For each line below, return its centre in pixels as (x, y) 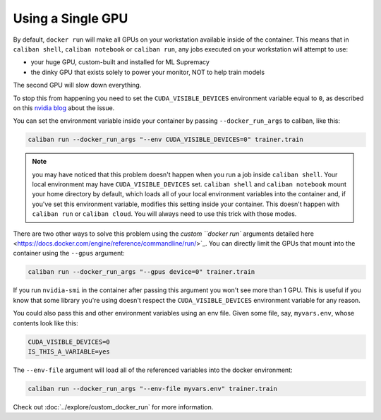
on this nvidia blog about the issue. (64, 108)
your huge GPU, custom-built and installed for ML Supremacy (120, 62)
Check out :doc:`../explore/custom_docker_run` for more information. (113, 407)
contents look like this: (46, 323)
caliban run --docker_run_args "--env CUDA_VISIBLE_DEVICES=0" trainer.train (165, 140)
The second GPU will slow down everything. (77, 85)
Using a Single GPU (71, 18)
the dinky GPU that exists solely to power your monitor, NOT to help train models (147, 72)
